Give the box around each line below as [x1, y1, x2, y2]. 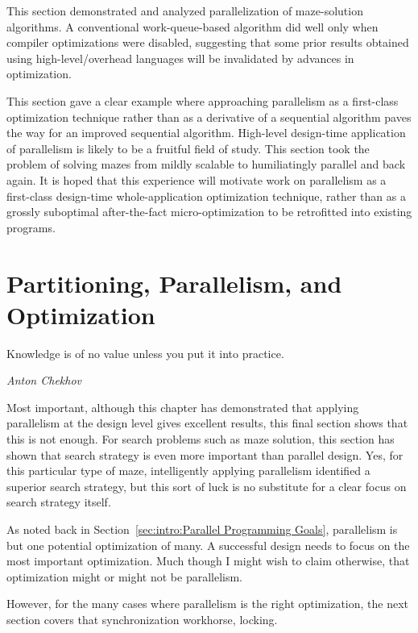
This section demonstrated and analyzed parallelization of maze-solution [6, 2, 363, 19]
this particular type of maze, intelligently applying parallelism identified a [6, 462, 370, 479]
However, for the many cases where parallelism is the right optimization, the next [6, 595, 409, 612]
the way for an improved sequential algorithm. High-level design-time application [6, 124, 406, 141]
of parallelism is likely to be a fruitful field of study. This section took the [6, 140, 370, 156]
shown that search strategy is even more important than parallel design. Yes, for [6, 446, 404, 463]
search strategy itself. [6, 493, 111, 510]
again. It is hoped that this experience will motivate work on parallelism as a [6, 171, 387, 188]
